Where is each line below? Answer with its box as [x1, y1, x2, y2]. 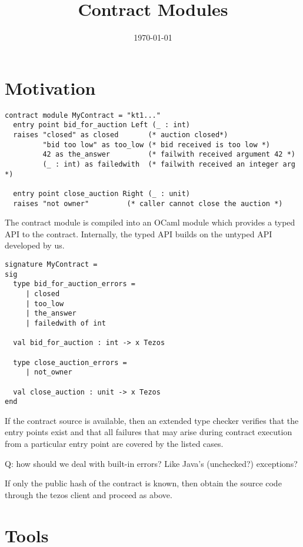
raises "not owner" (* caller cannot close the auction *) [13, 199, 283, 208]
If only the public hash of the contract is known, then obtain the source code [5, 477, 282, 489]
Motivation [5, 75, 96, 100]
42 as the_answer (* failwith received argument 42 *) [42, 150, 295, 159]
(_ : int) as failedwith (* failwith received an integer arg [42, 160, 295, 168]
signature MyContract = [5, 260, 98, 268]
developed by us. [5, 239, 65, 251]
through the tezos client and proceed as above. [5, 488, 172, 500]
